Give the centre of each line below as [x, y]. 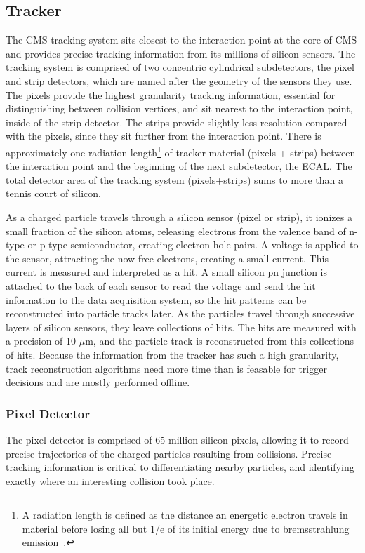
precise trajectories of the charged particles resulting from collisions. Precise [169, 453]
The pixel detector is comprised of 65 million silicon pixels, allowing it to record [177, 439]
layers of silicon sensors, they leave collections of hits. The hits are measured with [181, 327]
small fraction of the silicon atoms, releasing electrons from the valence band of [176, 231]
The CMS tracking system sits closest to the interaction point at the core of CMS [181, 40]
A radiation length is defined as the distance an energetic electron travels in [185, 515]
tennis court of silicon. [53, 193]
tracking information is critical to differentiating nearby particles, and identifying [180, 467]
